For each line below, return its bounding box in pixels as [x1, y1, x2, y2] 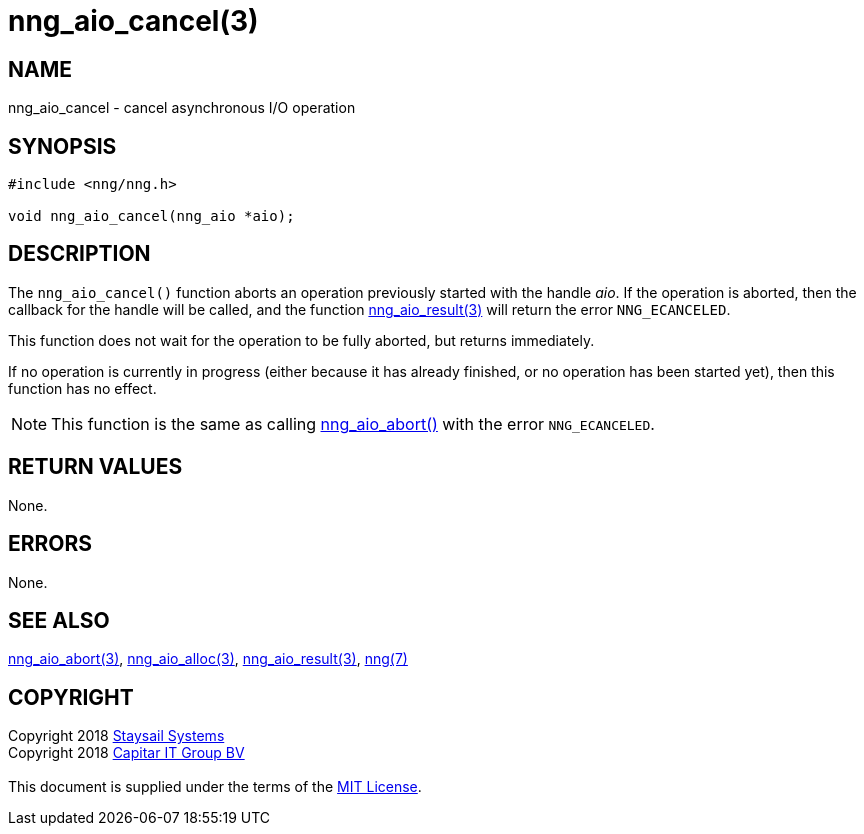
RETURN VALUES [8, 454, 183, 480]
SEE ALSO [8, 607, 110, 633]
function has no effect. [8, 379, 157, 397]
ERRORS [8, 531, 93, 557]
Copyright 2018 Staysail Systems [8, 727, 225, 745]
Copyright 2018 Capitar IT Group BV [8, 744, 245, 762]
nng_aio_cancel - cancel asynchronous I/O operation [8, 99, 356, 117]
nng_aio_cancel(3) [8, 4, 259, 38]
